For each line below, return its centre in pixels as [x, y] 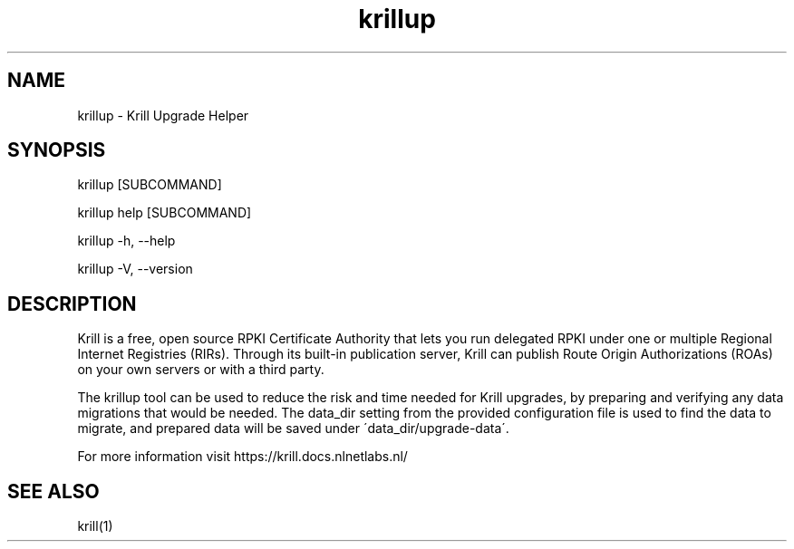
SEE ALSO [53, 491]
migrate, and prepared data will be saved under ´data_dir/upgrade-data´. [293, 429]
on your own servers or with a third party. [201, 370]
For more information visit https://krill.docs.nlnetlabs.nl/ [242, 457]
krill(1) [95, 526]
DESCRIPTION [72, 303]
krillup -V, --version [135, 269]
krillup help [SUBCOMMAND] [165, 213]
